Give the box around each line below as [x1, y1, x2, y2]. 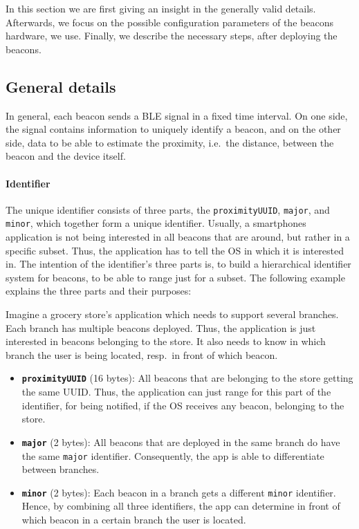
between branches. [21, 462, 100, 476]
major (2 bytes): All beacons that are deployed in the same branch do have [21, 434, 340, 449]
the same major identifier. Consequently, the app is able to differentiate [21, 448, 324, 463]
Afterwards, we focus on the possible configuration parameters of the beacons [6, 15, 333, 29]
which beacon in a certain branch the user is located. [21, 512, 246, 526]
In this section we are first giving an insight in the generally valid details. [6, 1, 316, 15]
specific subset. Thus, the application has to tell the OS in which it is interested [6, 243, 344, 257]
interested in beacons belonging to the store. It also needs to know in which [6, 334, 326, 349]
